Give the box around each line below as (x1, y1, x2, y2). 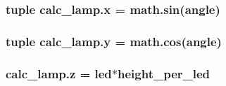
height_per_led (118, 64, 211, 82)
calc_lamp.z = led (6, 64, 112, 82)
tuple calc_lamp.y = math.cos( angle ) (6, 32, 222, 50)
